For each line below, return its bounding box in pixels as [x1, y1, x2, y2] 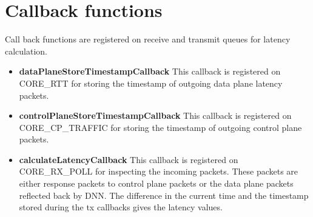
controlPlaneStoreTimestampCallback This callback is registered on [19, 109, 292, 122]
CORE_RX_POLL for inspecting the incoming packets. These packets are [19, 165, 298, 178]
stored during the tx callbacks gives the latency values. [19, 201, 223, 213]
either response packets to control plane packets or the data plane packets [19, 177, 294, 190]
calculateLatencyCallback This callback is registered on [19, 153, 238, 165]
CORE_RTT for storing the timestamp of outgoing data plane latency [19, 76, 283, 89]
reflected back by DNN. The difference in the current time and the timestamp [19, 189, 309, 201]
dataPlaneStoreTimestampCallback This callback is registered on [19, 65, 281, 78]
